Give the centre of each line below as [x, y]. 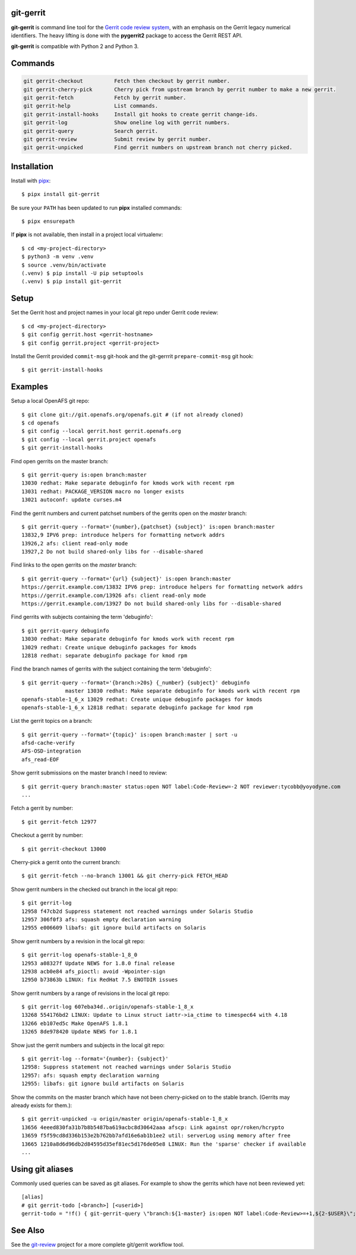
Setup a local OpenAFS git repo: [50, 401]
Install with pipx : [31, 181]
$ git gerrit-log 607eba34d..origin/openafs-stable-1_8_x [108, 1007]
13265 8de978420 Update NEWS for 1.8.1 [80, 1032]
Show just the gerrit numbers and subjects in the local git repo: [88, 1045]
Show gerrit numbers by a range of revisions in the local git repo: [90, 993]
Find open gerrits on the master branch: [60, 461]
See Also [28, 1230]
